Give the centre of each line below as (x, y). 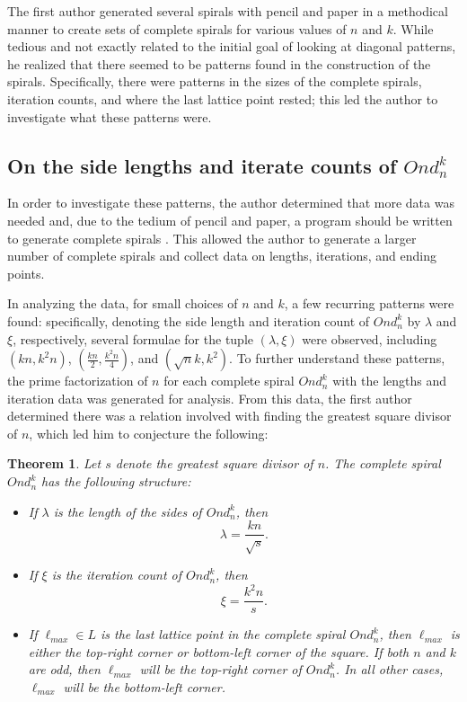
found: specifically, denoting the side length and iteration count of (189, 320)
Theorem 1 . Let (54, 463)
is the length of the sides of (128, 511)
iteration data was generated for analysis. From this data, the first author (210, 398)
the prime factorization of (78, 381)
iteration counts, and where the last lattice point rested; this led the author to (223, 98)
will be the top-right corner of (220, 669)
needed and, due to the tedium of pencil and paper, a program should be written (230, 220)
